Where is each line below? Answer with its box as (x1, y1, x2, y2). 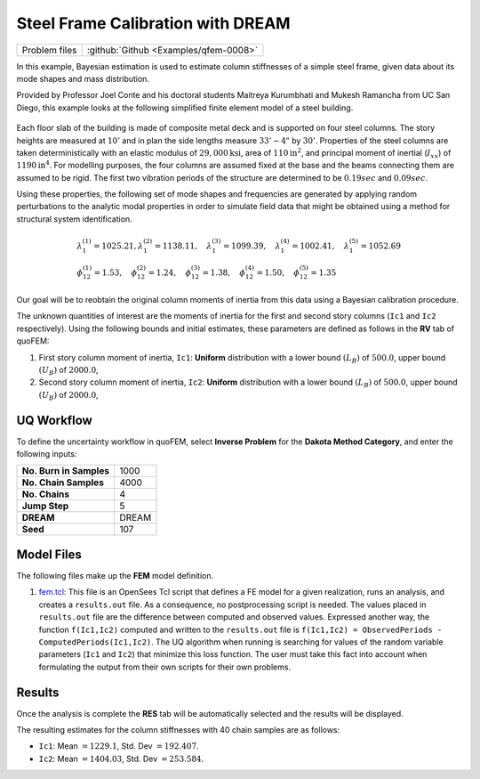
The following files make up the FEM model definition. (16, 570, 214, 580)
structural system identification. (16, 214, 132, 224)
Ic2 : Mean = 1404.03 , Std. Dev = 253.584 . (38, 753, 204, 764)
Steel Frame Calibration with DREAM (16, 13, 291, 33)
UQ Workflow (16, 412, 92, 427)
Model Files (16, 547, 82, 562)
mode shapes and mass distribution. (16, 73, 150, 84)
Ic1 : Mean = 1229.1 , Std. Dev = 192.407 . (38, 741, 199, 751)
